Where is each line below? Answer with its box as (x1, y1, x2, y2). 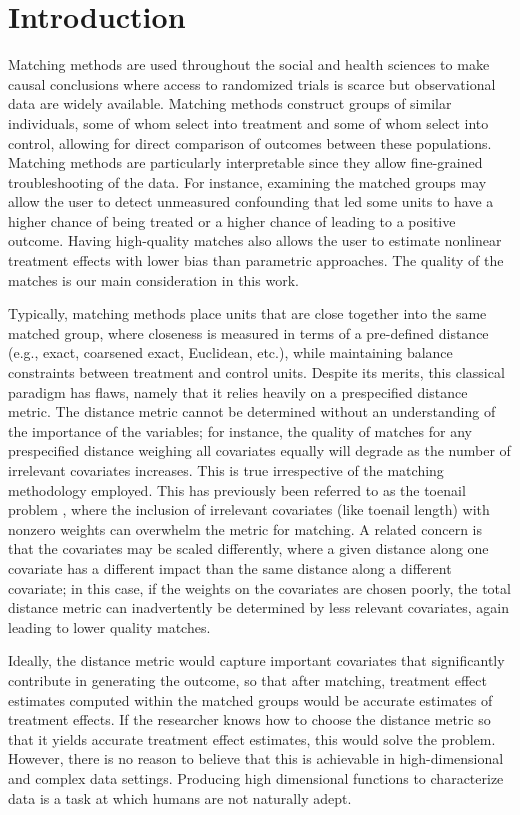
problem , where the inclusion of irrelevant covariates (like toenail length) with (8, 499, 490, 520)
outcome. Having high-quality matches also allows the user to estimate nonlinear (8, 230, 502, 251)
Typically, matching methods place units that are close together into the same (8, 303, 487, 324)
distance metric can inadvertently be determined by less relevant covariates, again (8, 597, 509, 618)
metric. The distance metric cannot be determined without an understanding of (8, 401, 496, 422)
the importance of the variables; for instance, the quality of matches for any (8, 420, 472, 441)
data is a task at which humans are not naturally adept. (8, 787, 352, 808)
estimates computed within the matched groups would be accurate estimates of (8, 689, 493, 710)
